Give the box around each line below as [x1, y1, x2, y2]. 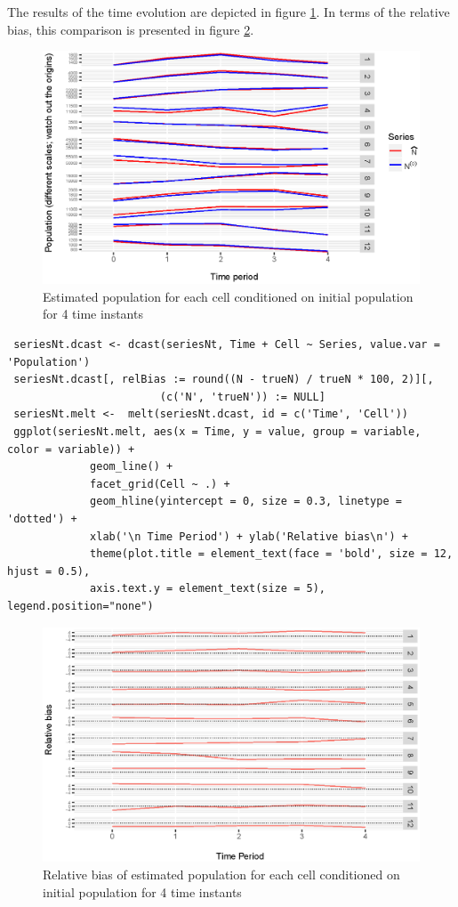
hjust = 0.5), [7, 564, 91, 578]
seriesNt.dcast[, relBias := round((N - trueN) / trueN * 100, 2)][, [13, 373, 434, 386]
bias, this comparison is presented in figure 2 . [7, 20, 254, 38]
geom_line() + [90, 460, 173, 474]
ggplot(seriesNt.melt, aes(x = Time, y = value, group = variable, [13, 425, 422, 439]
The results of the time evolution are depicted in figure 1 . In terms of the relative [7, 3, 450, 20]
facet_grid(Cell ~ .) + [90, 477, 230, 490]
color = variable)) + [7, 442, 135, 456]
